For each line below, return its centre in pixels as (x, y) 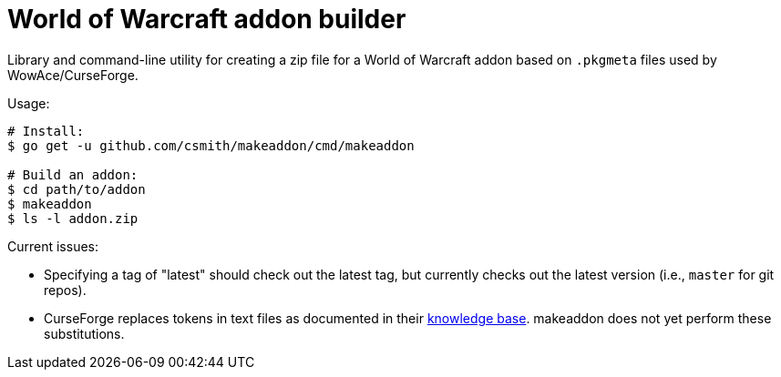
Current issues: (53, 246)
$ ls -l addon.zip (73, 218)
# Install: (46, 131)
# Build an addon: (73, 174)
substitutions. (84, 333)
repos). (65, 290)
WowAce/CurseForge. (73, 75)
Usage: (29, 103)
